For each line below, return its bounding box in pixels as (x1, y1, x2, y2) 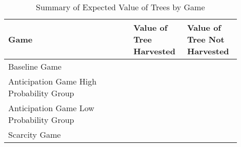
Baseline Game (8, 60, 62, 72)
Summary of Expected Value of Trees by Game (36, 1, 205, 13)
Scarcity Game (8, 129, 61, 140)
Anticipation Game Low (8, 102, 94, 114)
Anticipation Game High (8, 75, 97, 87)
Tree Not (187, 33, 225, 45)
